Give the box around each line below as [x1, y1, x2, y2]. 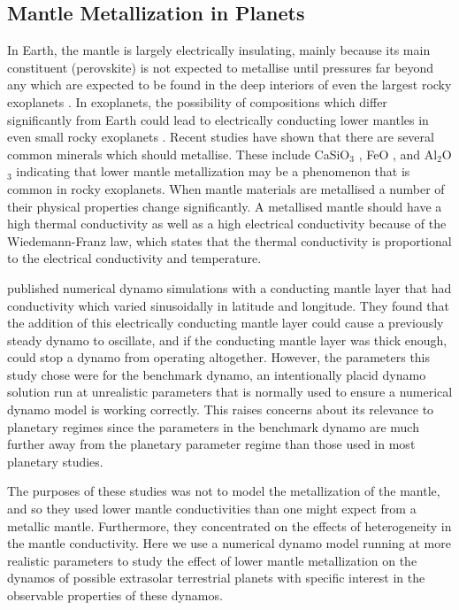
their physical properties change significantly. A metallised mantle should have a [7, 197, 442, 215]
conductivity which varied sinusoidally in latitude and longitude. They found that [7, 296, 450, 314]
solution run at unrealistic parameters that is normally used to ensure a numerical [7, 382, 453, 401]
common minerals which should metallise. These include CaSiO [7, 144, 350, 163]
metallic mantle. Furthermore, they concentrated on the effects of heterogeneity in [7, 516, 452, 535]
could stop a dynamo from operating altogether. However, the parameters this [7, 348, 431, 367]
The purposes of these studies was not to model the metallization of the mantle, [7, 482, 440, 500]
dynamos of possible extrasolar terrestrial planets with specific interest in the [7, 568, 425, 587]
